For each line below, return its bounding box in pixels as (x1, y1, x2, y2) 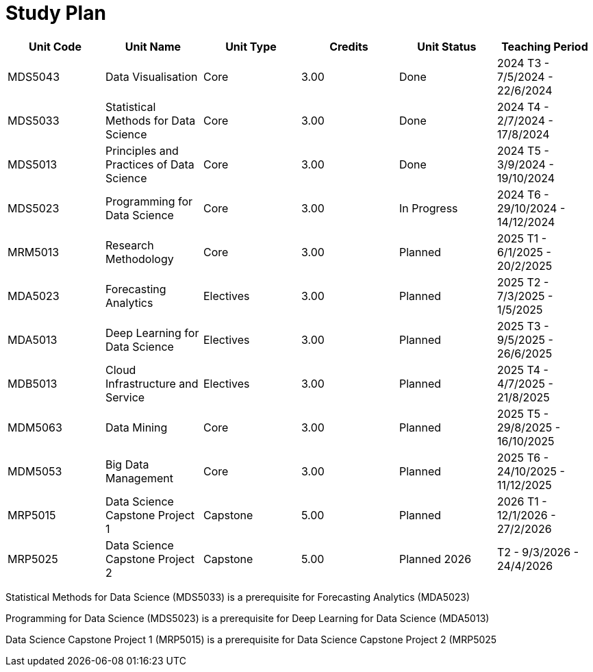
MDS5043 (8, 69, 60, 84)
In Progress (399, 201, 458, 215)
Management (105, 471, 174, 485)
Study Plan (5, 1, 106, 25)
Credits (329, 39, 368, 53)
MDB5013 (8, 376, 58, 390)
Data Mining (105, 420, 168, 434)
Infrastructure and (105, 376, 199, 390)
